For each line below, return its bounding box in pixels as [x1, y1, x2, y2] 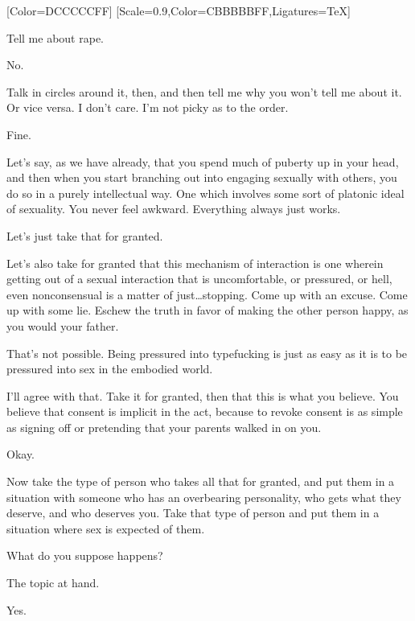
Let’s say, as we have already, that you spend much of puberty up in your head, [6, 153, 399, 170]
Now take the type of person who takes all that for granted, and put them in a [6, 473, 395, 490]
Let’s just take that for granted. [6, 227, 163, 244]
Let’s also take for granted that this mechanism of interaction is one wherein [6, 254, 384, 271]
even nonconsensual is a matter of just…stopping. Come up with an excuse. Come [6, 286, 408, 302]
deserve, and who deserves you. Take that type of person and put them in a [6, 504, 380, 521]
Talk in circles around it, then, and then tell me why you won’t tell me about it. [6, 83, 402, 100]
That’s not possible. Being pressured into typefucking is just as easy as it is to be [6, 344, 408, 361]
